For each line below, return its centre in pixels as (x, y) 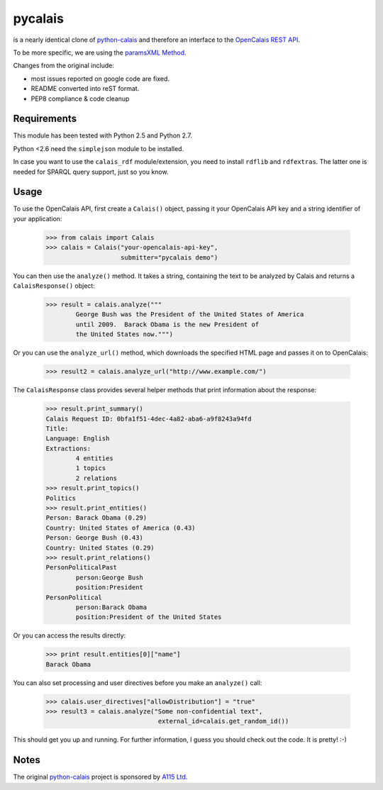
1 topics (91, 468)
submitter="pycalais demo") (170, 257)
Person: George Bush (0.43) (94, 538)
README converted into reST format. (85, 89)
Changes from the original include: (64, 66)
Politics (61, 498)
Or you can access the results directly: (70, 635)
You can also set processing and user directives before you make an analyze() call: (138, 683)
